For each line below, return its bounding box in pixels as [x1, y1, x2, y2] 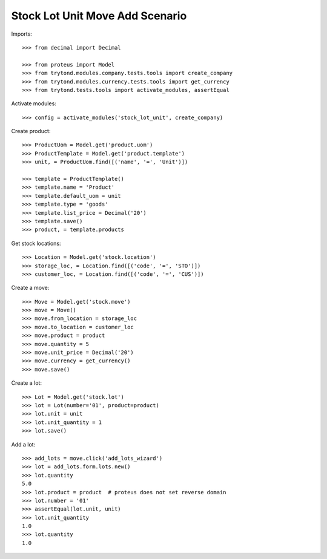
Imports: [11, 30, 33, 38]
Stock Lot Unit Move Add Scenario [11, 9, 187, 22]
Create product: [11, 128, 51, 135]
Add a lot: [11, 440, 36, 448]
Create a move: [11, 284, 50, 292]
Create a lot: [11, 379, 42, 387]
